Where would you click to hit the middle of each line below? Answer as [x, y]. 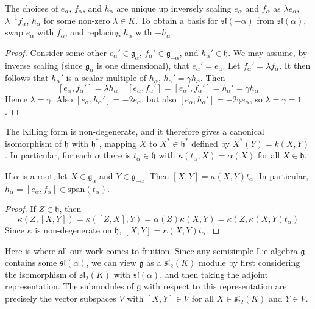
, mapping [118, 143]
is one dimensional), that [143, 65]
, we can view [111, 262]
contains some [31, 262]
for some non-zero [77, 20]
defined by [211, 143]
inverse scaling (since [44, 65]
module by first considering [249, 262]
